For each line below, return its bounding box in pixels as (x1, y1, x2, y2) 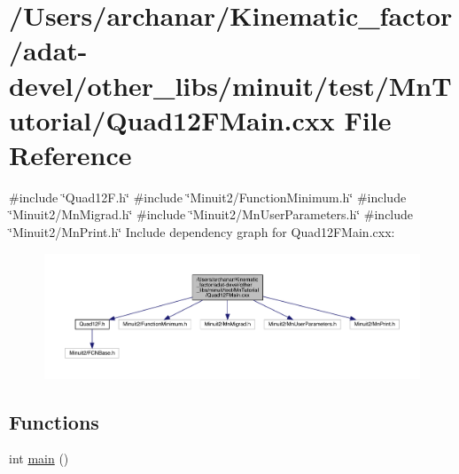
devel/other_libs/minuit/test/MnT (9, 67, 452, 103)
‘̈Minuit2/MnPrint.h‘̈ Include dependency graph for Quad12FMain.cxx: (9, 223, 395, 241)
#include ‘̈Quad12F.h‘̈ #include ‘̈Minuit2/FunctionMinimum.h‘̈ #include (9, 187, 407, 206)
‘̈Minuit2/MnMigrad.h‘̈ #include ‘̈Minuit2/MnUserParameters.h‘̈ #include (9, 205, 414, 224)
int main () (9, 449, 69, 468)
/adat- (9, 32, 88, 68)
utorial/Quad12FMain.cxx (9, 101, 335, 138)
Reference (9, 136, 132, 172)
